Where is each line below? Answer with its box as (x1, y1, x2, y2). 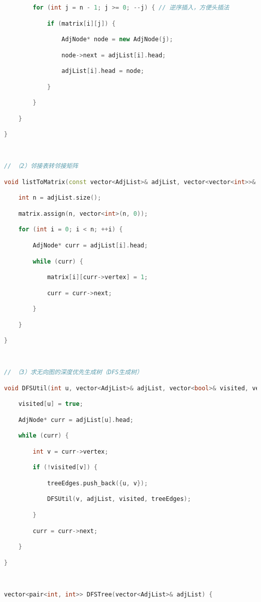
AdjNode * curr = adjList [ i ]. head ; (33, 241, 148, 249)
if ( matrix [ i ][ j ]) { (47, 20, 116, 27)
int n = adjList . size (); (18, 194, 101, 202)
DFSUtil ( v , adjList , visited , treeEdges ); (47, 495, 191, 503)
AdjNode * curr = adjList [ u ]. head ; (18, 416, 134, 423)
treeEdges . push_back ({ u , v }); (47, 479, 148, 487)
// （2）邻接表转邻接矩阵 (4, 162, 78, 170)
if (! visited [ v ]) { (33, 464, 98, 471)
